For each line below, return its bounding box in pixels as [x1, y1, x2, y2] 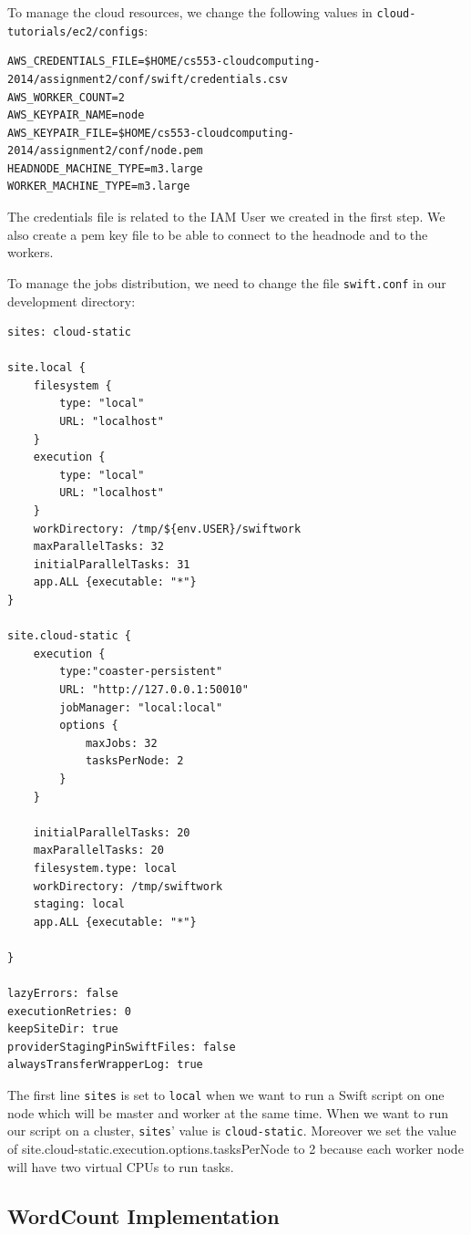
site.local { [7, 361, 86, 375]
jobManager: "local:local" [59, 701, 223, 714]
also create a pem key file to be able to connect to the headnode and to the [7, 224, 428, 244]
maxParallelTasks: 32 [33, 540, 164, 554]
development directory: [7, 291, 136, 310]
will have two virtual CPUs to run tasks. [7, 1157, 234, 1176]
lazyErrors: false [7, 987, 118, 1001]
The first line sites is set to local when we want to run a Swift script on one [7, 1085, 445, 1105]
